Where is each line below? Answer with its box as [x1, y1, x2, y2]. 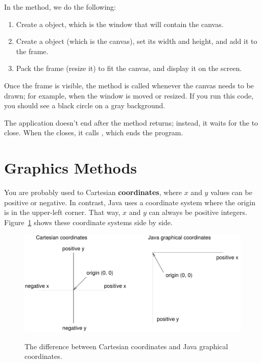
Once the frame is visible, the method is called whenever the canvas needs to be [4, 80, 254, 90]
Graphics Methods [4, 157, 137, 178]
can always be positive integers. [149, 207, 247, 217]
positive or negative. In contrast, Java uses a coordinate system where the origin [4, 197, 255, 207]
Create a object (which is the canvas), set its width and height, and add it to [16, 36, 257, 46]
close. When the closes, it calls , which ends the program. [4, 127, 183, 138]
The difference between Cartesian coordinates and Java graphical [25, 341, 228, 351]
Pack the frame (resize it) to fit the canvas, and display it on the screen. [16, 63, 242, 74]
